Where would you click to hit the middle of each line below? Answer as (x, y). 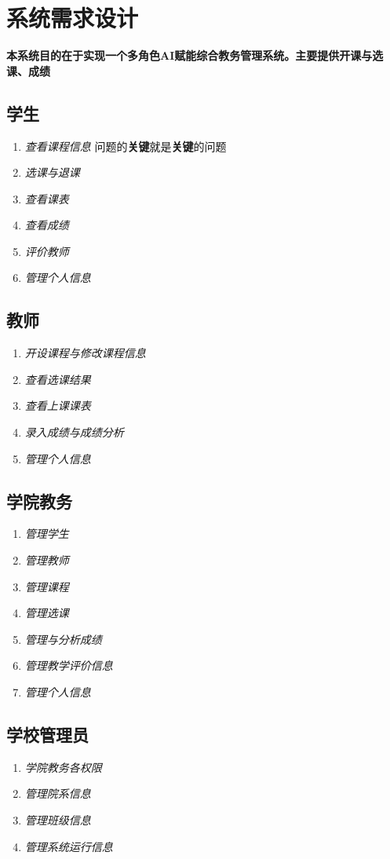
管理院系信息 (58, 793)
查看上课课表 (58, 406)
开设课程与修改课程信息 (85, 353)
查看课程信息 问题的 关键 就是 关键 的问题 (126, 146)
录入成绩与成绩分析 (74, 432)
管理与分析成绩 (63, 639)
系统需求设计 (73, 18)
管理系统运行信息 (69, 846)
